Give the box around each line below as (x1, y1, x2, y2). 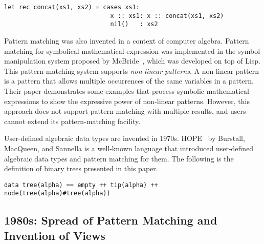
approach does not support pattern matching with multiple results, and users (4, 106, 246, 116)
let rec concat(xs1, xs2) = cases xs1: (4, 4, 140, 11)
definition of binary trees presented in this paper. (4, 163, 158, 174)
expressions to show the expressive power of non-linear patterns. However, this (4, 95, 250, 106)
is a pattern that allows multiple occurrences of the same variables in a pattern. (4, 75, 254, 86)
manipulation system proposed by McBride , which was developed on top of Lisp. (4, 55, 260, 66)
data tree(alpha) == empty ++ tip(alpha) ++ (4, 181, 158, 189)
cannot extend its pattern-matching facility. (4, 115, 141, 126)
